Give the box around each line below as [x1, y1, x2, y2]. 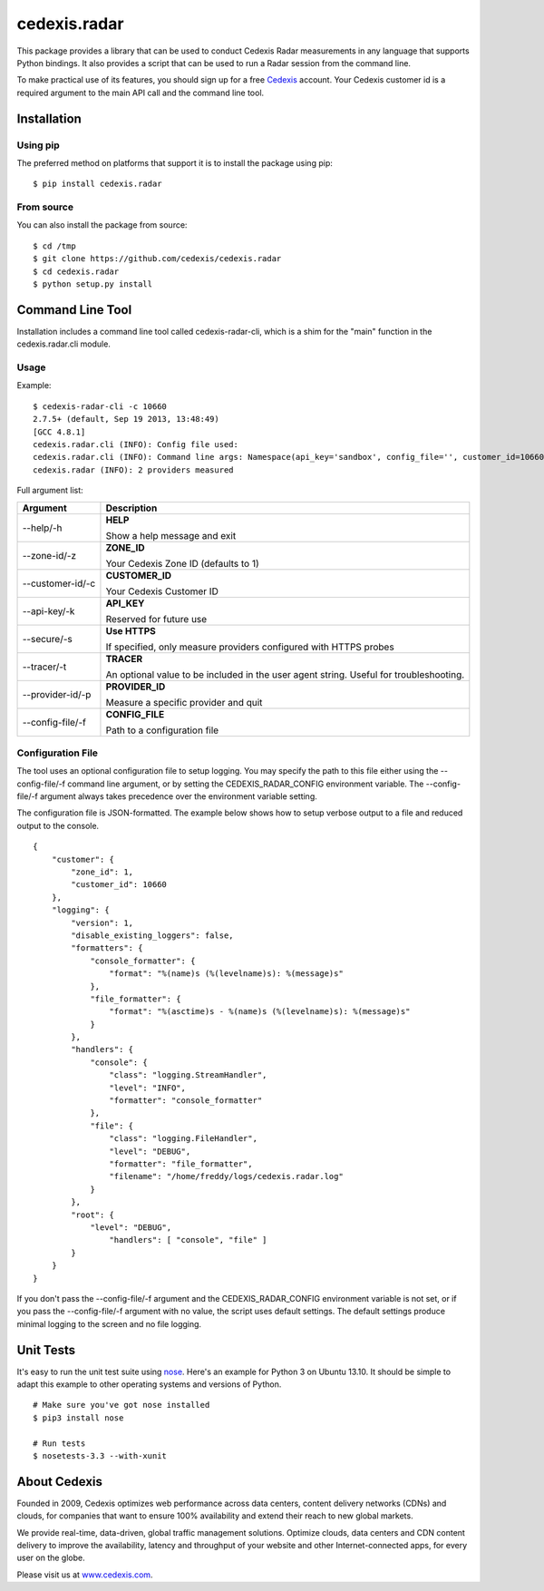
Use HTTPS [105, 624, 156, 637]
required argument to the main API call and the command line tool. [16, 87, 265, 98]
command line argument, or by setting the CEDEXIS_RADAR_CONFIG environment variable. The [66, 778, 424, 789]
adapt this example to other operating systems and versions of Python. [16, 1379, 282, 1390]
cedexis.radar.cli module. [16, 338, 111, 349]
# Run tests [33, 1438, 86, 1449]
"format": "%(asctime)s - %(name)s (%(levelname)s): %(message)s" [109, 1007, 411, 1017]
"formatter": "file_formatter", [109, 1159, 253, 1169]
